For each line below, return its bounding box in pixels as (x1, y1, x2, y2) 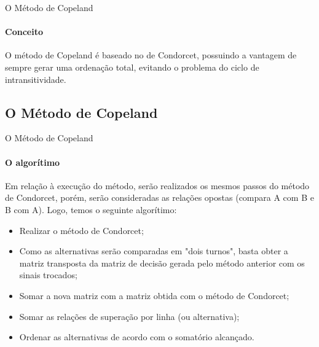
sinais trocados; (19, 268, 77, 281)
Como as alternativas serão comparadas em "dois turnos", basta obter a (19, 244, 288, 257)
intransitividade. (5, 72, 66, 85)
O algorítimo (5, 155, 60, 168)
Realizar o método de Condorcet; (19, 224, 144, 236)
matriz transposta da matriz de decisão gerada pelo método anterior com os (19, 256, 305, 269)
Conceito (5, 25, 43, 38)
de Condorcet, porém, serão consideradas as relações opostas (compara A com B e (5, 191, 314, 204)
